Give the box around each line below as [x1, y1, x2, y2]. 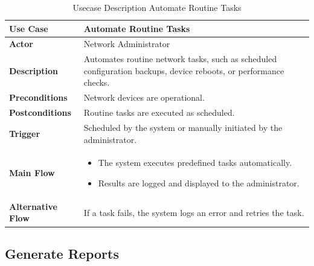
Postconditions [9, 106, 71, 119]
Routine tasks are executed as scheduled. [83, 106, 235, 119]
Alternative [9, 200, 57, 212]
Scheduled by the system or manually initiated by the [83, 121, 283, 133]
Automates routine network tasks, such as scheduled [83, 52, 277, 65]
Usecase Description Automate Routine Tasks [72, 1, 242, 13]
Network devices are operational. [83, 91, 205, 104]
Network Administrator [83, 37, 170, 50]
